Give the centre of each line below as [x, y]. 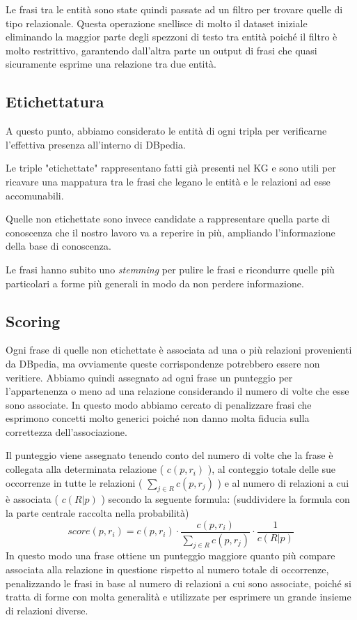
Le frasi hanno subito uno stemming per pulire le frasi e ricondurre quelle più [170, 269]
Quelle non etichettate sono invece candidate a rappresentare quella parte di [168, 219]
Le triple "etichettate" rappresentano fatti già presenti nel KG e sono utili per [171, 168]
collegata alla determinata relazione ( [85, 469]
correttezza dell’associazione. [66, 431]
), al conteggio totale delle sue [272, 469]
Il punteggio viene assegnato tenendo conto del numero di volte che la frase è [169, 455]
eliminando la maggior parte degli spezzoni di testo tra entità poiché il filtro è [172, 37]
